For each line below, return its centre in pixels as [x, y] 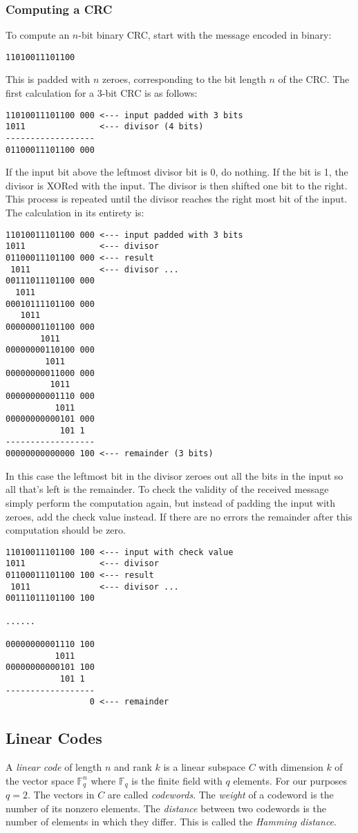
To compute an [38, 35]
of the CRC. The [314, 79]
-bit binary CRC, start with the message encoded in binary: [205, 35]
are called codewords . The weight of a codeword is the [220, 795]
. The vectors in [61, 795]
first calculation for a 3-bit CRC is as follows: [102, 93]
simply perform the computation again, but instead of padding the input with [171, 502]
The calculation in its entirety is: [75, 213]
